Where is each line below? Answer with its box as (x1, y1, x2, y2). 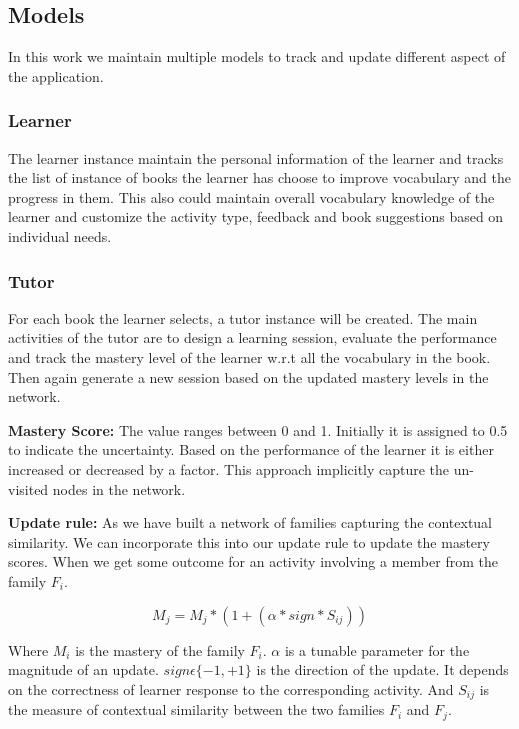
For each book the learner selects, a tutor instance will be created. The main (8, 307, 478, 328)
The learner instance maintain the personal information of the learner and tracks (8, 147, 504, 168)
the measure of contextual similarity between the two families (8, 699, 385, 720)
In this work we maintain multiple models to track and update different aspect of (8, 46, 506, 67)
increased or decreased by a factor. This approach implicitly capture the (8, 458, 450, 479)
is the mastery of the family (75, 639, 245, 660)
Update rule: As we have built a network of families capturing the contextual (8, 512, 492, 533)
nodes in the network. (52, 478, 186, 499)
